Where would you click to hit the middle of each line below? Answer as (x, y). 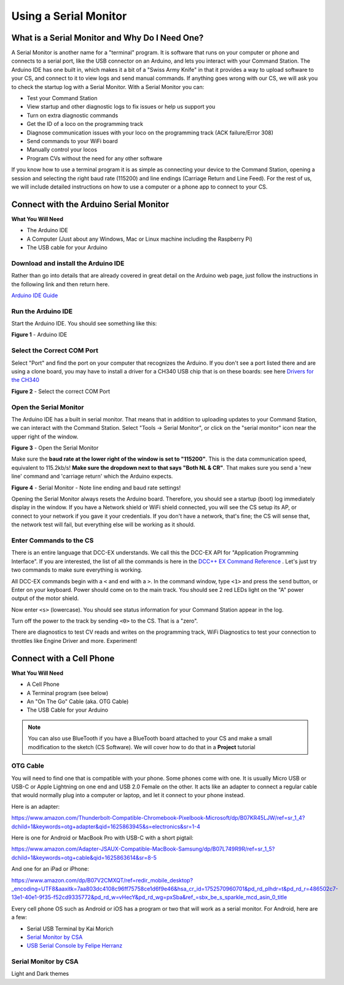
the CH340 (25, 380)
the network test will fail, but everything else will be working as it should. (103, 524)
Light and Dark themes (40, 974)
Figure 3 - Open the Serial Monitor (55, 448)
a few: (19, 917)
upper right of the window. (45, 437)
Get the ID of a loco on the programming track (85, 124)
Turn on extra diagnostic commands (72, 115)
